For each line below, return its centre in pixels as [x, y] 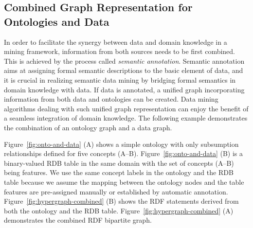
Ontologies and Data [57, 21]
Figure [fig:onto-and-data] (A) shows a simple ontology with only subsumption [121, 144]
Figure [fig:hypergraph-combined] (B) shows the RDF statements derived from [121, 201]
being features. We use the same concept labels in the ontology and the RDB [119, 172]
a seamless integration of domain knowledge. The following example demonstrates [126, 118]
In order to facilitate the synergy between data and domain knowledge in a [116, 42]
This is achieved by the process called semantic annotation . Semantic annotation [124, 61]
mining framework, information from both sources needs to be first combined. [120, 51]
